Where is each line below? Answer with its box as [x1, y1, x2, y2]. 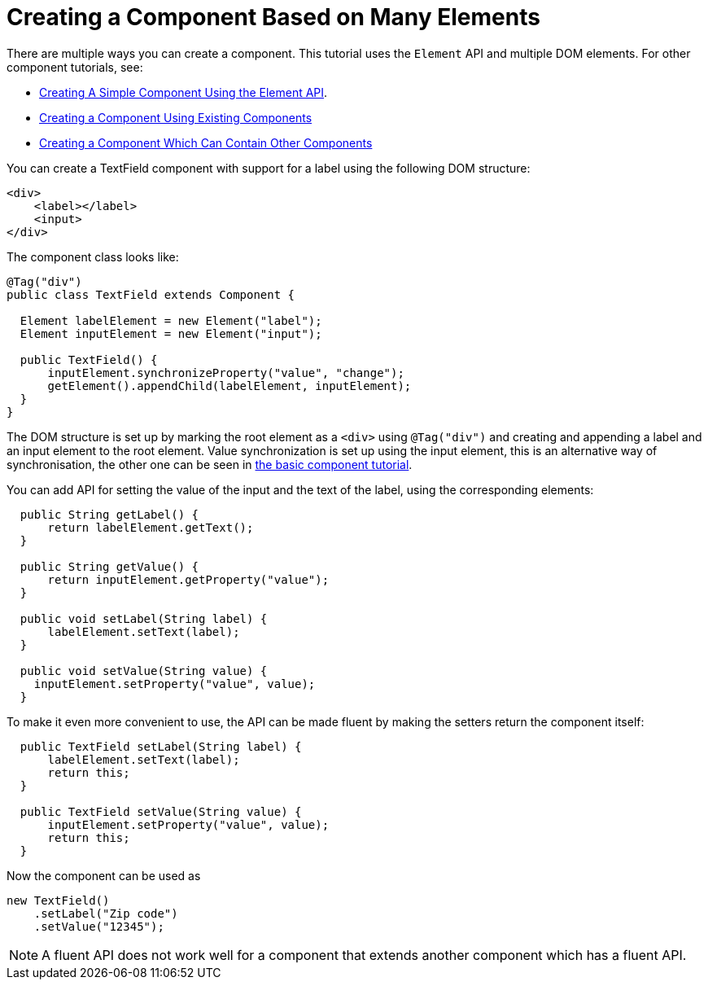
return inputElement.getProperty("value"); [47, 572, 330, 586]
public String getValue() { [20, 559, 199, 573]
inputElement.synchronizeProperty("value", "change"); [47, 366, 404, 379]
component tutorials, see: [7, 59, 143, 74]
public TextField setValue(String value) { [20, 804, 302, 818]
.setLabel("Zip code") [33, 906, 178, 920]
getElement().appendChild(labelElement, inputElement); [47, 379, 412, 392]
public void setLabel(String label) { [20, 611, 268, 625]
